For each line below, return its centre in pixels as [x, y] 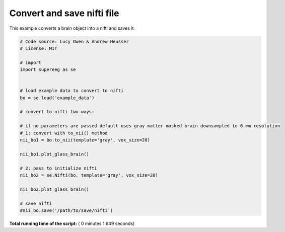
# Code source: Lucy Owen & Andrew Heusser [75, 41]
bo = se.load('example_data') [57, 98]
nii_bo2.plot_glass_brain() [54, 189]
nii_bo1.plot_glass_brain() [54, 154]
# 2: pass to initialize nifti [59, 168]
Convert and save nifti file [64, 13]
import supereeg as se [48, 70]
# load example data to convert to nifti [72, 91]
